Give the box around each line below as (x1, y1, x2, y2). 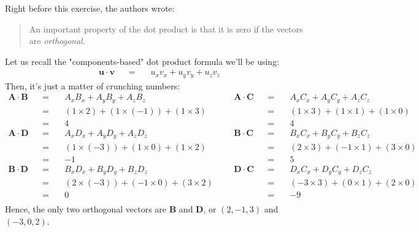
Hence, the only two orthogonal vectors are (5, 203, 167, 215)
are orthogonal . (29, 34, 85, 47)
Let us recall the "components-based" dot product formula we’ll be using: (5, 54, 280, 67)
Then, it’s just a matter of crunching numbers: (5, 79, 180, 92)
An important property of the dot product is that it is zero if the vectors (29, 22, 303, 35)
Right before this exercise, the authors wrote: (5, 2, 175, 14)
